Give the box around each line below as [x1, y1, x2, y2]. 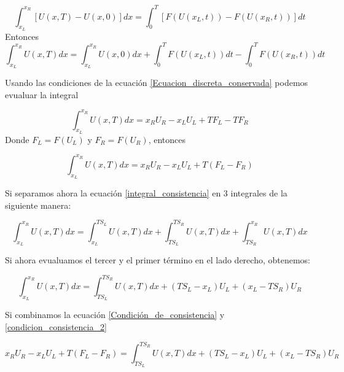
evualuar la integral [5, 88, 79, 101]
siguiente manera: [5, 198, 71, 211]
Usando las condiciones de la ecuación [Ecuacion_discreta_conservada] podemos [5, 76, 308, 88]
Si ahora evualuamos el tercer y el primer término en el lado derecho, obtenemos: [5, 254, 310, 266]
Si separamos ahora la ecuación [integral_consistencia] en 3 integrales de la [5, 187, 287, 200]
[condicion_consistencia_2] [5, 320, 107, 333]
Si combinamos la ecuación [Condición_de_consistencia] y [5, 308, 225, 321]
